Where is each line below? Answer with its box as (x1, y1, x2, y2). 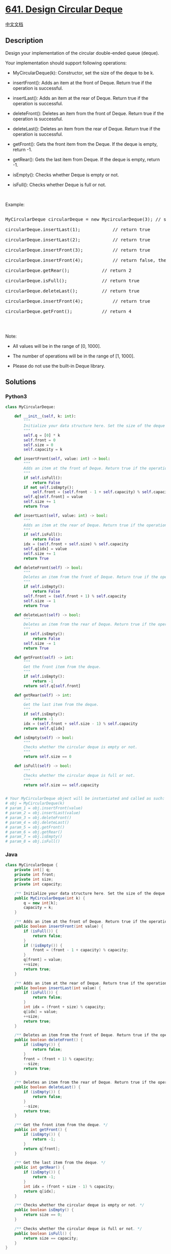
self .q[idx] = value (23, 546, 67, 552)
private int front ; (14, 872, 56, 878)
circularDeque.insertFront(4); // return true (5, 298, 151, 304)
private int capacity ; (14, 881, 63, 887)
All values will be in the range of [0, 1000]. (12, 343, 101, 349)
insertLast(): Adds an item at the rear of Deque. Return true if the (12, 95, 149, 101)
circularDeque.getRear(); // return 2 (5, 267, 132, 273)
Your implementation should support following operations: (5, 60, 127, 66)
